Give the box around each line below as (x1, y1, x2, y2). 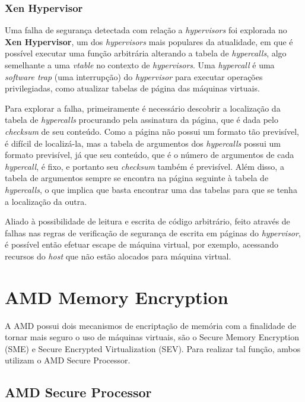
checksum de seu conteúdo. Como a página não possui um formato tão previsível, (5, 125, 299, 137)
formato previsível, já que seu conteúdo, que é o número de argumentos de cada (5, 148, 294, 161)
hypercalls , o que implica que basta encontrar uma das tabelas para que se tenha (5, 183, 297, 195)
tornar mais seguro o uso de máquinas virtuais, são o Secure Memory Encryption (5, 331, 299, 343)
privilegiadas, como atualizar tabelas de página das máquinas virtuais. (5, 82, 260, 94)
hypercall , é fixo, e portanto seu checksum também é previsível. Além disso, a (5, 160, 284, 172)
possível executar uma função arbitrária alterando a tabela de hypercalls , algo (5, 47, 287, 59)
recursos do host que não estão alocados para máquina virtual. (5, 249, 231, 262)
